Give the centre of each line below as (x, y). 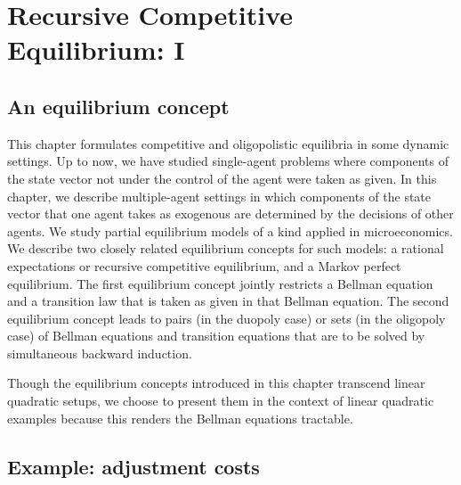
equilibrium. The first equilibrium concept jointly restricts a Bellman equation (220, 283)
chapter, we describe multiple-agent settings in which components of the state (219, 196)
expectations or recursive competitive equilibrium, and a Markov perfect (204, 265)
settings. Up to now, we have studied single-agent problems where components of (228, 161)
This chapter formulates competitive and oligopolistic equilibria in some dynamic (228, 143)
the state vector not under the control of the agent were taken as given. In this (222, 178)
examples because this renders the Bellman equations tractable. (180, 418)
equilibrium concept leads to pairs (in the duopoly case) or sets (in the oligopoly (226, 318)
